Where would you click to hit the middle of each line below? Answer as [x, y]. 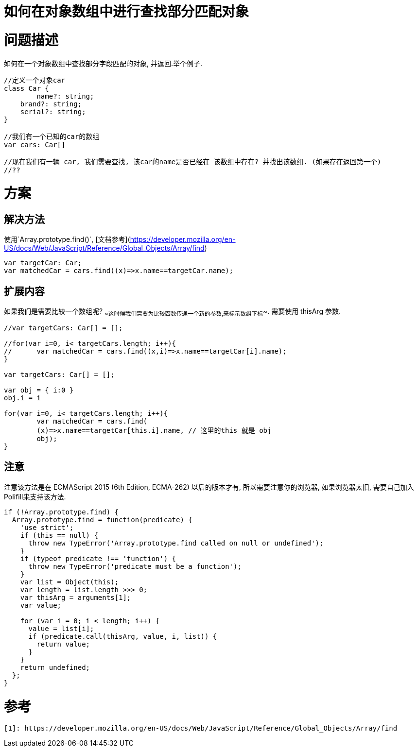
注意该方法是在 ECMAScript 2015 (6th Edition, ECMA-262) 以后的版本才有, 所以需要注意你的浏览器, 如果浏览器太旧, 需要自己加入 [209, 487]
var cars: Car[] [35, 145]
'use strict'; [47, 527]
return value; [63, 644]
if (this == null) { [59, 535]
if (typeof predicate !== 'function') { [98, 558]
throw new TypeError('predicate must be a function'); [135, 566]
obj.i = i [22, 398]
